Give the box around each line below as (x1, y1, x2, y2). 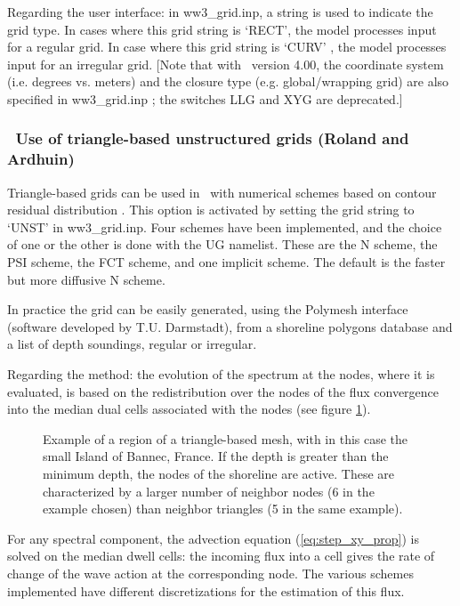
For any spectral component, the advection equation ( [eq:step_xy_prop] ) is (7, 529, 419, 547)
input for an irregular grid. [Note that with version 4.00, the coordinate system (7, 54, 444, 73)
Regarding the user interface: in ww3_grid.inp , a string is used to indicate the (7, 3, 433, 20)
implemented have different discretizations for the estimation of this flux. (7, 581, 405, 600)
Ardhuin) (7, 148, 75, 170)
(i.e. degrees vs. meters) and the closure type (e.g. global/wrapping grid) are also (7, 72, 449, 91)
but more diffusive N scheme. (7, 270, 165, 288)
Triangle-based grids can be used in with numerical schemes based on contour (7, 182, 437, 201)
